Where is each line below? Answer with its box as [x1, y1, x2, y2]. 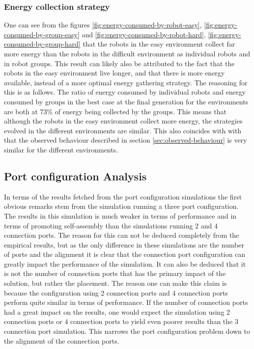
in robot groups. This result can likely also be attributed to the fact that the [4, 58, 235, 68]
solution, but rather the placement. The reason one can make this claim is [4, 278, 227, 288]
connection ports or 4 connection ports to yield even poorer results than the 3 [4, 316, 238, 326]
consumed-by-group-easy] [4, 29, 80, 39]
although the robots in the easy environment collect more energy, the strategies [4, 116, 243, 126]
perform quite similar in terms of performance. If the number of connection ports [4, 297, 248, 307]
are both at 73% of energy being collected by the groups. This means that [4, 106, 226, 116]
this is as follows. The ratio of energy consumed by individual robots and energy [4, 87, 246, 97]
